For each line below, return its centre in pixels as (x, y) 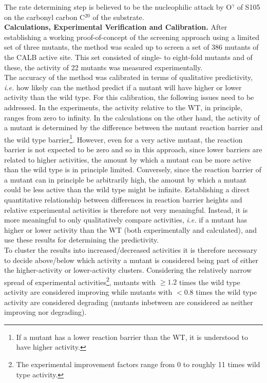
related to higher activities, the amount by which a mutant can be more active (128, 159)
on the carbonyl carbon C (45, 17)
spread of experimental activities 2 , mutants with (80, 281)
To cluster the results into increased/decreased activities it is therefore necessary (131, 249)
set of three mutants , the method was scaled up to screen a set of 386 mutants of (131, 47)
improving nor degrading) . (45, 312)
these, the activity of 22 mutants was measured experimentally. (103, 67)
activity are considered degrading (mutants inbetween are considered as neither (129, 302)
